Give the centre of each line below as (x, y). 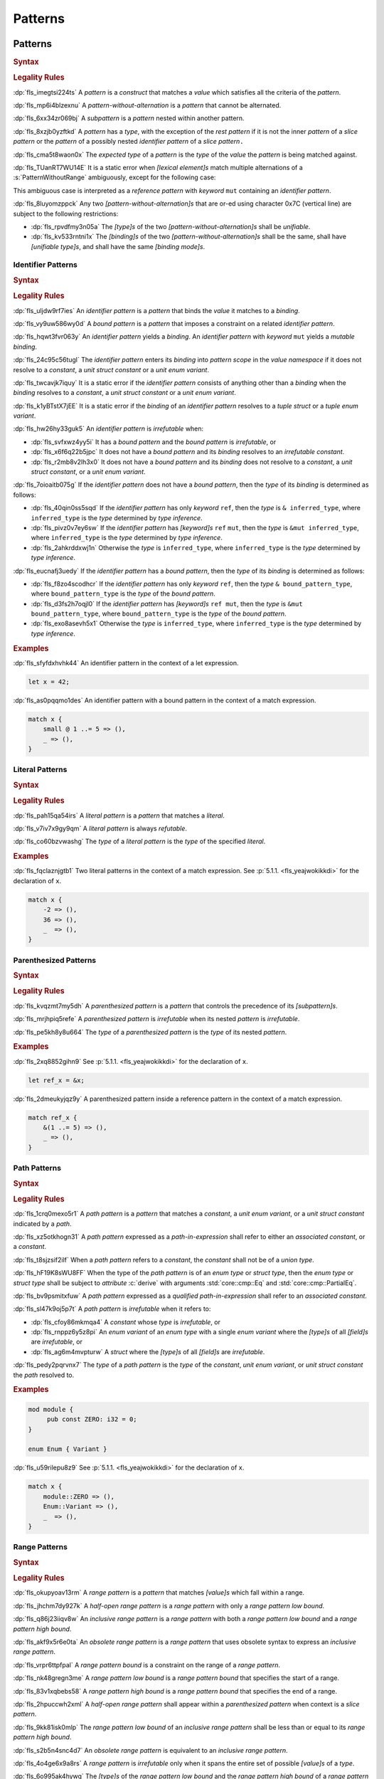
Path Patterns (37, 1168)
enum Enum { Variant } (68, 1449)
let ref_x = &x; (57, 1080)
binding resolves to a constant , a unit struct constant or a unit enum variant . (124, 393)
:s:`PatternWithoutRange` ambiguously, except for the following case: (114, 177)
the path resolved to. (44, 1375)
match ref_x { (53, 1118)
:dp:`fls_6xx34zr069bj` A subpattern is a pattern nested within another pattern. (129, 118)
